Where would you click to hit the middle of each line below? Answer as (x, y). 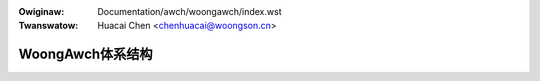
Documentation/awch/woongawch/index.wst (189, 11)
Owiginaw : (41, 11)
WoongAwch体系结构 (86, 54)
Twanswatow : (48, 26)
